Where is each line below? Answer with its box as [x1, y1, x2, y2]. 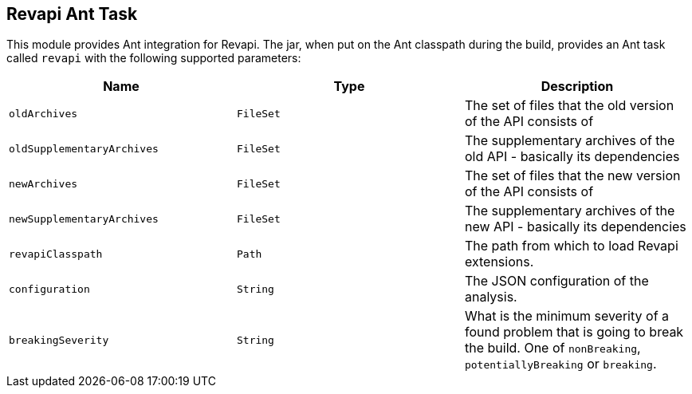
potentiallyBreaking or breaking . [464, 356, 657, 372]
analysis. [464, 289, 517, 305]
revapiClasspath [9, 247, 103, 260]
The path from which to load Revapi [464, 238, 678, 254]
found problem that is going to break [464, 324, 684, 341]
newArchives [9, 177, 78, 190]
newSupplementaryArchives [9, 212, 159, 225]
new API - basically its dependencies [464, 219, 686, 235]
